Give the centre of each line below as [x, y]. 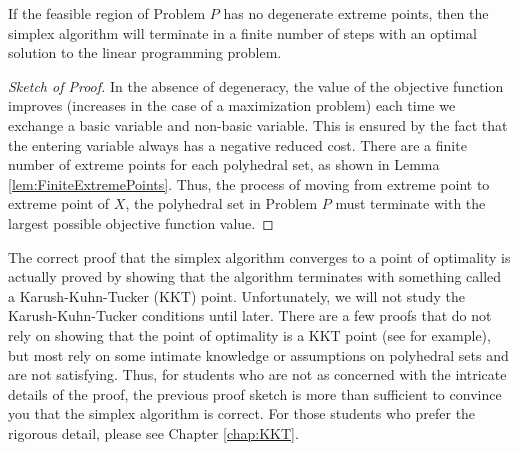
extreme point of [59, 203]
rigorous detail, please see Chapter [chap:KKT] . [153, 432]
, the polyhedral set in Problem [221, 203]
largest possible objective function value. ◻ [141, 222]
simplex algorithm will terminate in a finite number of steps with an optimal [242, 32]
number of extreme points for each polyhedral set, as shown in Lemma [224, 164]
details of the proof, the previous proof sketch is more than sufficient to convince [255, 393]
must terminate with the [410, 203]
